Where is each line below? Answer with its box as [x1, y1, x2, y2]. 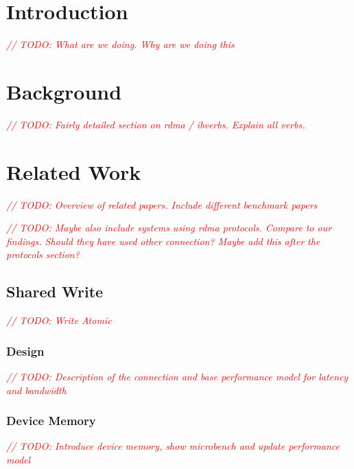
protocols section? [6, 247, 80, 262]
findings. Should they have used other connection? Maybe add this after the [6, 233, 320, 248]
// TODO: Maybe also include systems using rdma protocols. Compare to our [6, 220, 332, 235]
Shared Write [6, 281, 104, 302]
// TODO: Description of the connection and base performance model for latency [6, 369, 349, 383]
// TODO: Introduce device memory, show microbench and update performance [6, 439, 340, 453]
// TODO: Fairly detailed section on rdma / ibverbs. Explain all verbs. [6, 117, 305, 131]
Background [6, 77, 122, 105]
